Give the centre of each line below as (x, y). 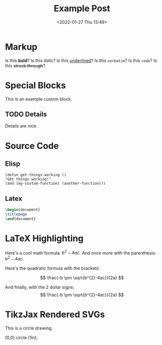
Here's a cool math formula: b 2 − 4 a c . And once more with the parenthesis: (81, 252)
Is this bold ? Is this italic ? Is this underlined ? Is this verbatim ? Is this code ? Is (81, 60)
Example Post (82, 9)
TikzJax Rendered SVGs (55, 314)
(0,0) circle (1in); (21, 338)
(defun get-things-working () (36, 175)
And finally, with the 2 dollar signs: (40, 287)
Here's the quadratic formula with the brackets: (52, 268)
